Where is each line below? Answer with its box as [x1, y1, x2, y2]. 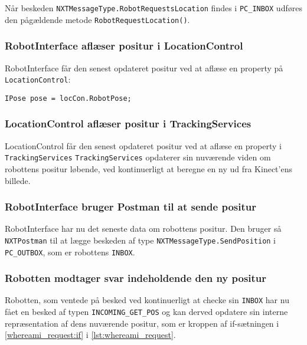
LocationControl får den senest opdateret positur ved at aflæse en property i [5, 139, 282, 152]
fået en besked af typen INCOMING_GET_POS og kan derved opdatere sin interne [5, 305, 288, 318]
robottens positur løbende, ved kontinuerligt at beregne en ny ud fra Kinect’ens [5, 162, 292, 175]
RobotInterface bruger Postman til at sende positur [5, 199, 256, 214]
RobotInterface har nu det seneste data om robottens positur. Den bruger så [5, 222, 282, 235]
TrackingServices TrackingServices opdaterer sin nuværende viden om [5, 151, 271, 163]
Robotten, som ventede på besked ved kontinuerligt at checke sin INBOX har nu [5, 294, 289, 306]
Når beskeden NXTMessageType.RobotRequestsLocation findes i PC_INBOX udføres [5, 2, 302, 14]
